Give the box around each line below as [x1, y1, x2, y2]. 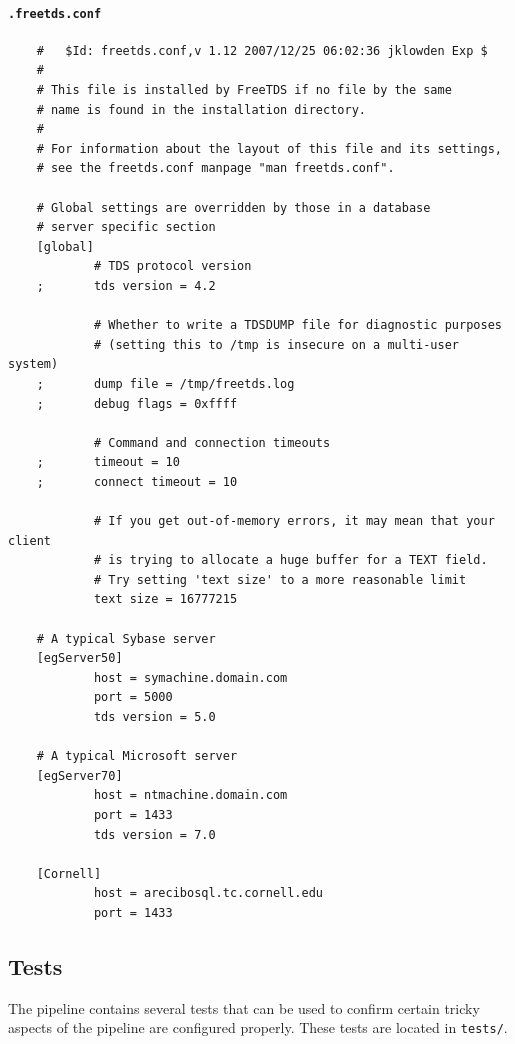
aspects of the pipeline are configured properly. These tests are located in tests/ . [8, 1017, 508, 1038]
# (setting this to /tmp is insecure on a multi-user [93, 337, 460, 352]
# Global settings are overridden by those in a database [36, 200, 431, 215]
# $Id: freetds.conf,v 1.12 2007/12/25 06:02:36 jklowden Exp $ [36, 43, 488, 58]
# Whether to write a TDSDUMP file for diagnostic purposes [93, 318, 502, 333]
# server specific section [36, 220, 216, 235]
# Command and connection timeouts [93, 435, 331, 450]
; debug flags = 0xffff [36, 396, 238, 411]
